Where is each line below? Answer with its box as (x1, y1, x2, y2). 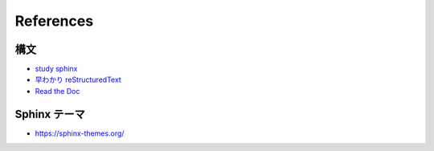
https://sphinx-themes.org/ (35, 129, 125, 138)
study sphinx (35, 64, 78, 74)
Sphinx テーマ (14, 107, 85, 120)
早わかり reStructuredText (35, 75, 122, 84)
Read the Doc (35, 86, 80, 96)
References (14, 12, 94, 30)
